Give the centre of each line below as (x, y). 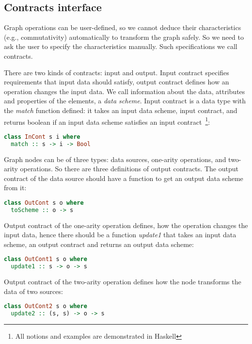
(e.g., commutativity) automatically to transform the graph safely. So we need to (124, 37)
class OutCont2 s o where (46, 306)
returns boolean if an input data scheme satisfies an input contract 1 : (107, 121)
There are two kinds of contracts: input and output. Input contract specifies (117, 72)
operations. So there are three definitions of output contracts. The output (129, 169)
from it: (15, 188)
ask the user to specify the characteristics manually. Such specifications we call (121, 46)
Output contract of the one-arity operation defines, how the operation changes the (126, 225)
